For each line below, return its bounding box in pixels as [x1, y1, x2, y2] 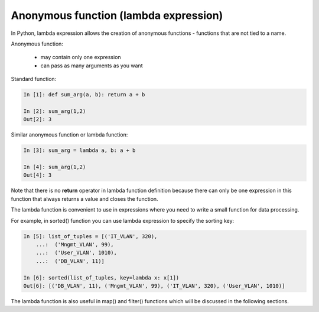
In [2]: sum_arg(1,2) [23, 108, 86, 115]
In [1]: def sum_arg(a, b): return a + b [23, 92, 145, 98]
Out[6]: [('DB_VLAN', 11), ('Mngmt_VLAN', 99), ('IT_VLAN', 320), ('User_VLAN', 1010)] [23, 282, 285, 289]
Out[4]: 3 [23, 172, 52, 178]
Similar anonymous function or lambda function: [11, 131, 128, 138]
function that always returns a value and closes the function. [11, 195, 159, 202]
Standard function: [11, 76, 57, 83]
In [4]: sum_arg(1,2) [23, 164, 86, 171]
